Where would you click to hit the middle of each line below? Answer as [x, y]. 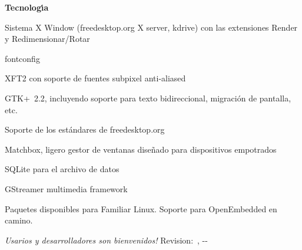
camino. [19, 220]
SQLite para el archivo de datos [62, 169]
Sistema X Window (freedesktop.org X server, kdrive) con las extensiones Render [151, 27]
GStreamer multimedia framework [66, 188]
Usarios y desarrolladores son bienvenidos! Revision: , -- [106, 240]
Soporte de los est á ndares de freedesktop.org [85, 129]
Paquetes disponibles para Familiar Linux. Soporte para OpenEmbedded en [141, 208]
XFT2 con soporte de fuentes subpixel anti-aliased [95, 78]
